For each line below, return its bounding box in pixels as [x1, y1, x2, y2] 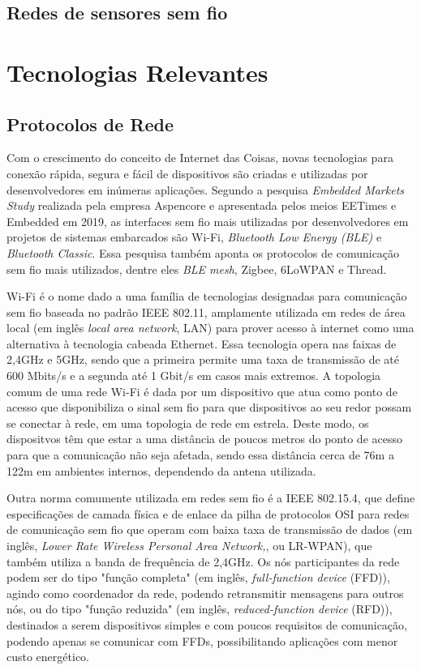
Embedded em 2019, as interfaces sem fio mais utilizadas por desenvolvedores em [6, 212, 409, 229]
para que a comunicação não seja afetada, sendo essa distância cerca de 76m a [6, 446, 394, 463]
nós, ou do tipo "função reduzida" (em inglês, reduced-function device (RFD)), [6, 600, 393, 617]
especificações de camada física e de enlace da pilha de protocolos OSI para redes [6, 505, 410, 522]
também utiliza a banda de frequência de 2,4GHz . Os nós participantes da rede [6, 553, 400, 570]
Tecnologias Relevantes [6, 55, 268, 88]
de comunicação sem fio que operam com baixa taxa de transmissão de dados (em [6, 521, 413, 538]
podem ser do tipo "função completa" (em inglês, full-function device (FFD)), [6, 569, 390, 586]
